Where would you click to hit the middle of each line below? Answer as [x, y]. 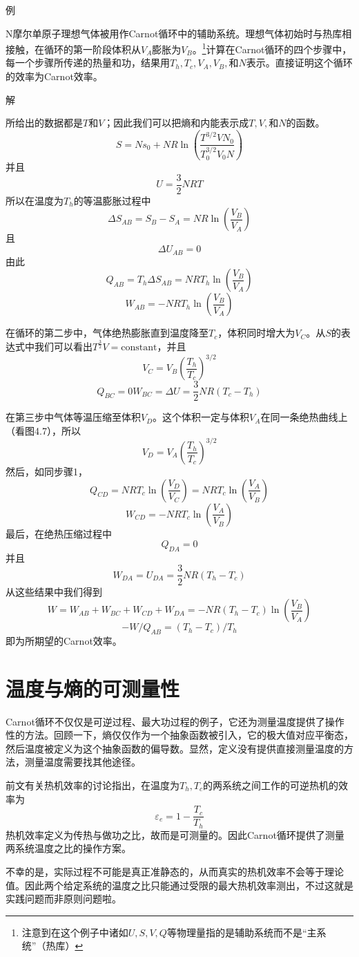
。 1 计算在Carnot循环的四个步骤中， [272, 48]
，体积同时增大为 [256, 333]
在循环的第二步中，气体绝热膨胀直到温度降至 [107, 333]
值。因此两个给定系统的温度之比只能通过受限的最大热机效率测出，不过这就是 [179, 885]
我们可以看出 [63, 347]
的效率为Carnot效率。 [54, 76]
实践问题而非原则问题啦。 [64, 899]
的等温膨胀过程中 [112, 200]
